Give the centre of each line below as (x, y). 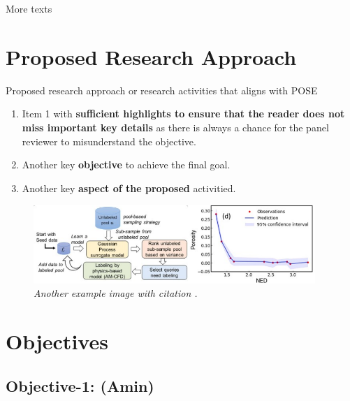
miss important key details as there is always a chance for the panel (175, 127)
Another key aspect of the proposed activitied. (129, 188)
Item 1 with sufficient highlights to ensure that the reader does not (183, 114)
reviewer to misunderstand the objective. (109, 141)
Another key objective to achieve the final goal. (126, 165)
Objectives (57, 341)
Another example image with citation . (116, 293)
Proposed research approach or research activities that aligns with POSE (162, 90)
